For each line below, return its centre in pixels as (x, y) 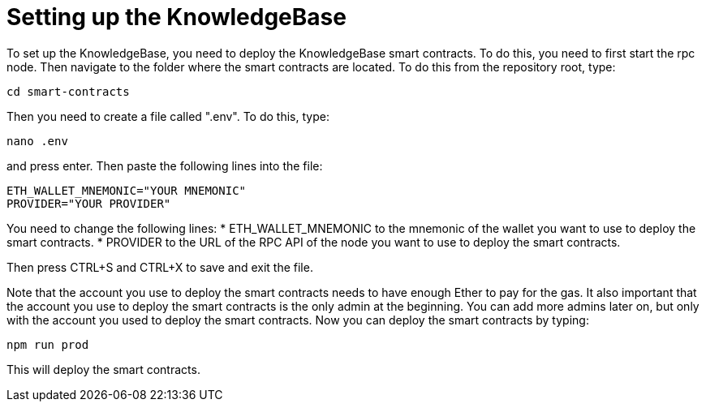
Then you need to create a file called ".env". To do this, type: (168, 116)
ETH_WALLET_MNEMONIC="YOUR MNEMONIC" (127, 190)
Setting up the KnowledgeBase (176, 17)
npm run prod (48, 344)
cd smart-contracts (68, 91)
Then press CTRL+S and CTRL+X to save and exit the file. (160, 267)
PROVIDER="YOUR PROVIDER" (89, 203)
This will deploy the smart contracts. (103, 369)
